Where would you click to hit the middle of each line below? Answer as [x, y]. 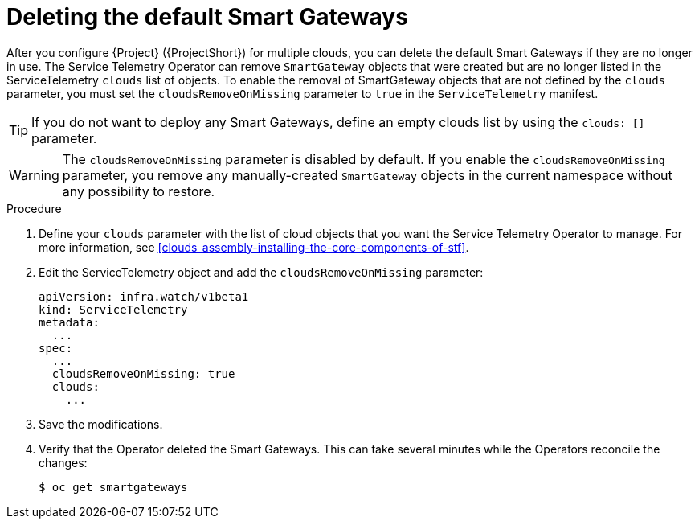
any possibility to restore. [139, 191]
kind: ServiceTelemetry [113, 309]
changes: [63, 462]
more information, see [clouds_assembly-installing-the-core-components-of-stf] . [254, 247]
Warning [34, 175]
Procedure [34, 208]
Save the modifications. [101, 424]
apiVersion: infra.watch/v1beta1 [144, 296]
